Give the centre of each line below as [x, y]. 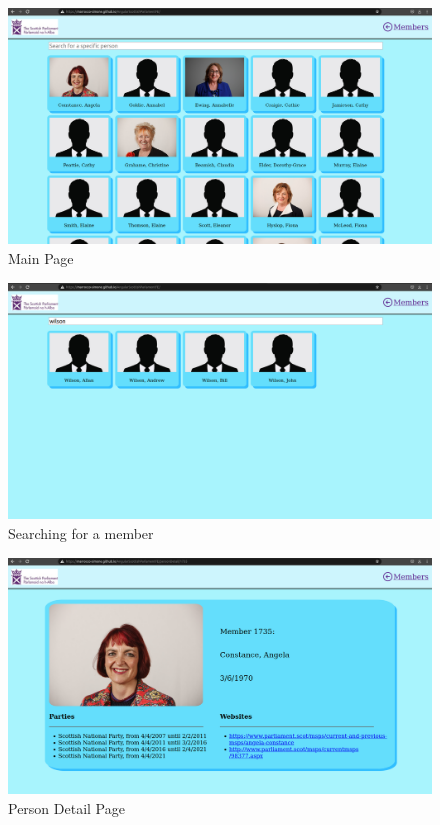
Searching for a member [81, 533]
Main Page [41, 258]
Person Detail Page [66, 807]
